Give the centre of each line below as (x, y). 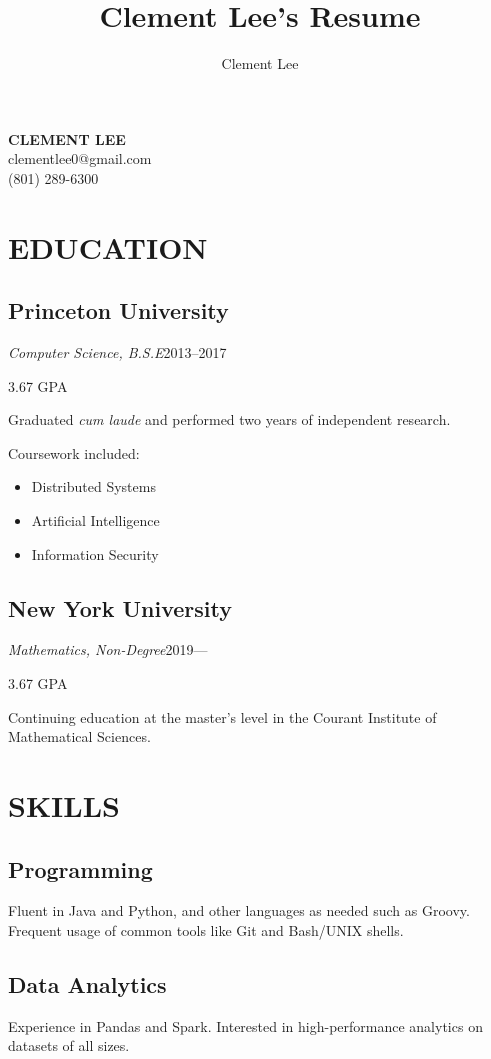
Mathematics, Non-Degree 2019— (108, 649)
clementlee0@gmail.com (80, 158)
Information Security (95, 553)
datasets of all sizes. (69, 1045)
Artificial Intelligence (95, 520)
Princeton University (118, 310)
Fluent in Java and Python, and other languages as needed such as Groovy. (239, 910)
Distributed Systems (93, 486)
